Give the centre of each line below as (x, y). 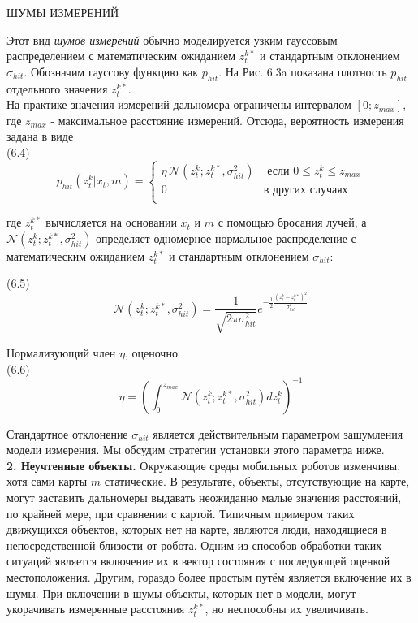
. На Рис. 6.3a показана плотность (303, 71)
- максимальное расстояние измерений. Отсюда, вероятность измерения (227, 120)
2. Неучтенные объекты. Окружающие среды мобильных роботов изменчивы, (204, 465)
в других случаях (306, 190)
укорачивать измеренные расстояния (96, 609)
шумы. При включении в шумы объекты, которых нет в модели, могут (181, 593)
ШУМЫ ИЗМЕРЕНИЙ (63, 12)
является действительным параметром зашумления (278, 433)
